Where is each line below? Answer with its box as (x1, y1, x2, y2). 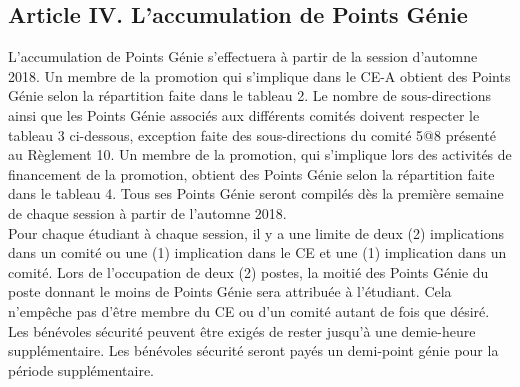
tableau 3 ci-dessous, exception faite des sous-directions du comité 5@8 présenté (8, 124, 496, 145)
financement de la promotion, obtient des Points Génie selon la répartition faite (8, 163, 495, 184)
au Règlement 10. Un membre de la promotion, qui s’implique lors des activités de (8, 144, 512, 165)
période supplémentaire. (8, 359, 155, 380)
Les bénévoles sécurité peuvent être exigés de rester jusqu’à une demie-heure (8, 320, 476, 341)
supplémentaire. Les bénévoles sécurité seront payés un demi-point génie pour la (8, 340, 499, 361)
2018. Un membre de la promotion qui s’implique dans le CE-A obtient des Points (8, 65, 511, 86)
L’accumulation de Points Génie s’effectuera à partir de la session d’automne (8, 46, 478, 67)
